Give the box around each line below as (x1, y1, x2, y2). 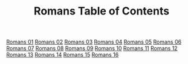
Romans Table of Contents (33, 4, 170, 18)
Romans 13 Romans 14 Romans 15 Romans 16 (6, 51, 119, 59)
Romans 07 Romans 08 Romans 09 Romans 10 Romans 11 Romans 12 (6, 45, 178, 52)
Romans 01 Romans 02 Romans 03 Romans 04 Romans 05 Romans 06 (6, 38, 182, 46)
